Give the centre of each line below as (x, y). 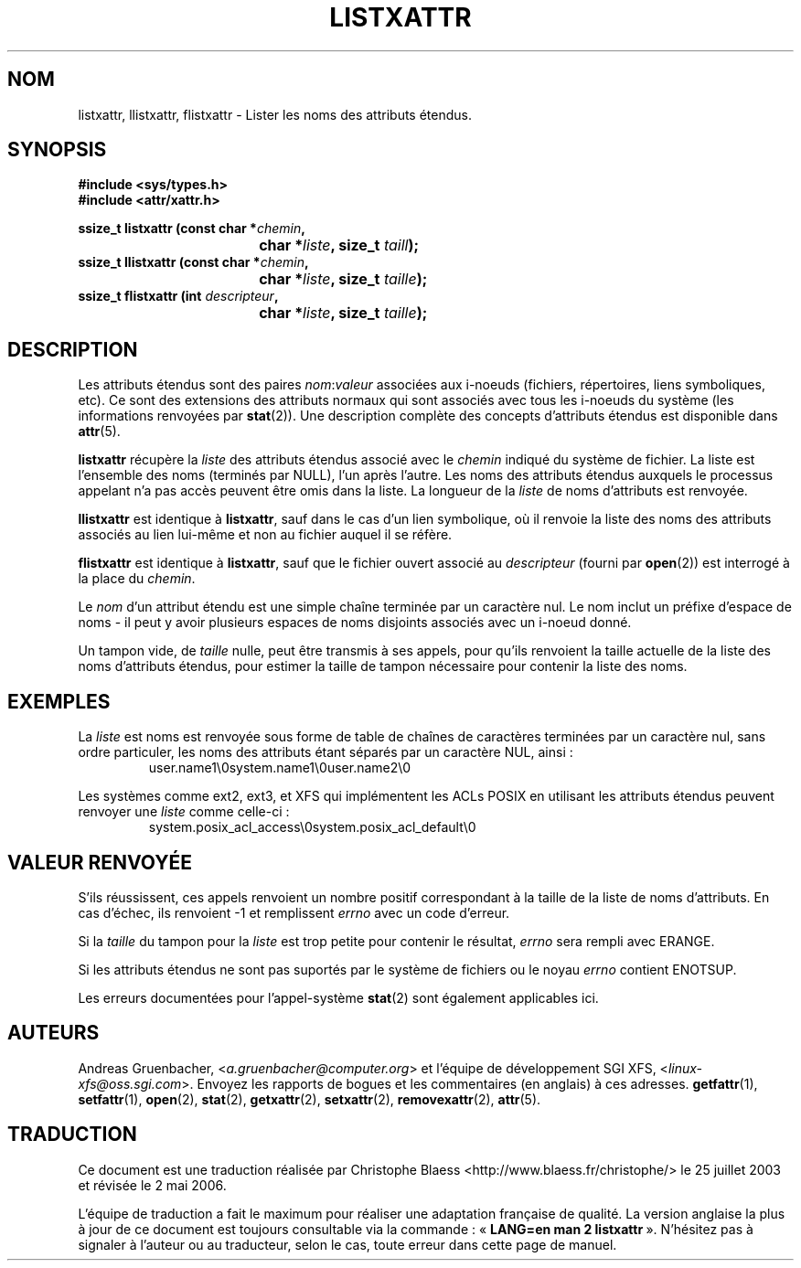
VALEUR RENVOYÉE (100, 862)
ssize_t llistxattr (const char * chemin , (193, 262)
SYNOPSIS (57, 150)
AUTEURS (53, 1033)
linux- (685, 1068)
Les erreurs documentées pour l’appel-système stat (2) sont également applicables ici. (338, 997)
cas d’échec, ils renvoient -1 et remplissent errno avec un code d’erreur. (294, 912)
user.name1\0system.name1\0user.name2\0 (280, 768)
